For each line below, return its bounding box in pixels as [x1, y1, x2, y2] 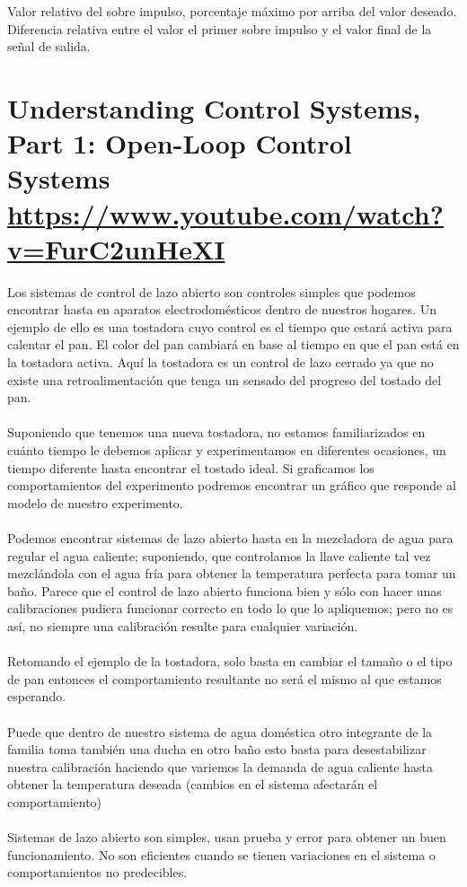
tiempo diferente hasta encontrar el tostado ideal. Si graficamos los [7, 458, 374, 477]
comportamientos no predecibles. [7, 863, 188, 882]
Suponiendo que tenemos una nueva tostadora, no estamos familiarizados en [7, 423, 426, 442]
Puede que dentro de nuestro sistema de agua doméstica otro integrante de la [7, 722, 433, 741]
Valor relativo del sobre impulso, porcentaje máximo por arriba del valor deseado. [7, 2, 457, 20]
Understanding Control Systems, [7, 89, 421, 126]
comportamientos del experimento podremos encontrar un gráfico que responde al [7, 476, 456, 495]
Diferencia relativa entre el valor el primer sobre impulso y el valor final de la [7, 19, 432, 38]
